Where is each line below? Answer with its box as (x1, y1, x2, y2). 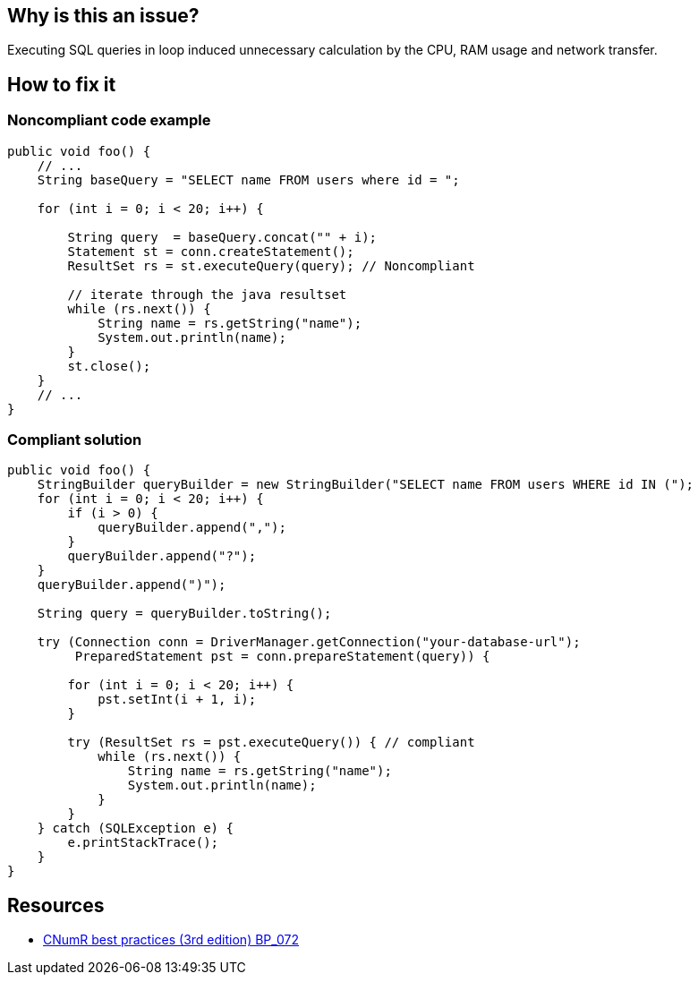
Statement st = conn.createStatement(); (67, 243, 354, 259)
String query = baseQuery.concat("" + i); (67, 229, 378, 244)
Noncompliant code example (7, 111, 211, 130)
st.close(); (67, 358, 151, 373)
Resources (7, 893, 105, 917)
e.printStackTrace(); (67, 835, 219, 850)
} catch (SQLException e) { (37, 821, 234, 836)
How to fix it (7, 73, 116, 96)
